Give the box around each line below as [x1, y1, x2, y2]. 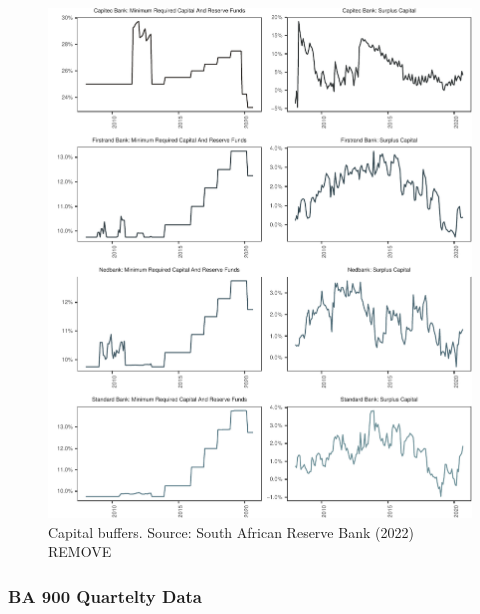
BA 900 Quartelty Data [8, 583, 203, 608]
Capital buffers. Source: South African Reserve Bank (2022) [48, 521, 414, 542]
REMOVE [48, 541, 112, 562]
